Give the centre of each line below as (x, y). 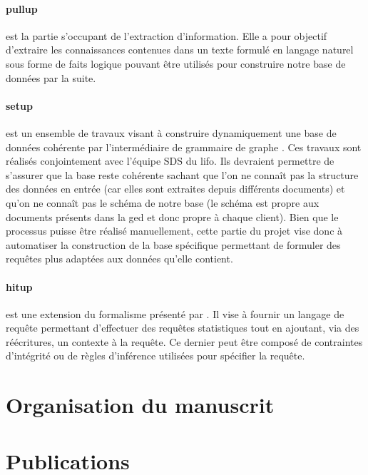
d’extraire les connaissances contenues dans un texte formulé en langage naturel (180, 50)
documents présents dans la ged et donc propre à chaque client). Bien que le (172, 216)
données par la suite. (51, 77)
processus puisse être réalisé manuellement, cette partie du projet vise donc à (174, 231)
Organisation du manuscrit (140, 405)
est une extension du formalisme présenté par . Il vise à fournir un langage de (175, 313)
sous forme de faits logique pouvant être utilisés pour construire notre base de (176, 63)
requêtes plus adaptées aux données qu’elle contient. (119, 259)
